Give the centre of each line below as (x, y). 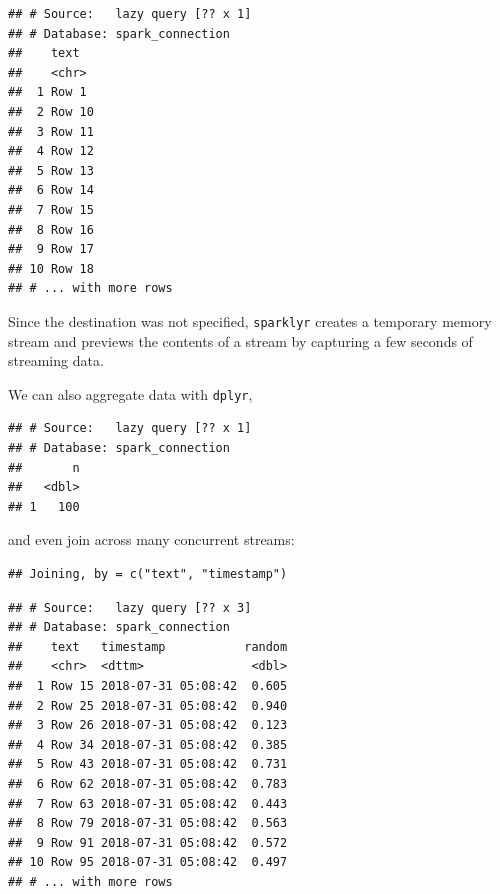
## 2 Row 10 (51, 111)
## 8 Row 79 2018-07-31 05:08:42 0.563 (148, 823)
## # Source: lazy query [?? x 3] (130, 607)
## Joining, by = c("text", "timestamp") (148, 573)
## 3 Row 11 (51, 131)
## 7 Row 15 (51, 209)
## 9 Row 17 (51, 249)
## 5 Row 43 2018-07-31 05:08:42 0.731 (148, 764)
